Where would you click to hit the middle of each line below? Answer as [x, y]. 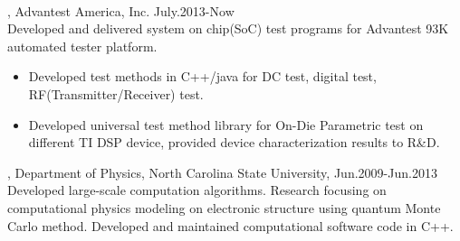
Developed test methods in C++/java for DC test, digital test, [202, 76]
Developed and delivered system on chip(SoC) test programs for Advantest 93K [228, 28]
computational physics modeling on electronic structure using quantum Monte [224, 207]
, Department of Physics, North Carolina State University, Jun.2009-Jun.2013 [222, 172]
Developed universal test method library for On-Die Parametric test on [226, 124]
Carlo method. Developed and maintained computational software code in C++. [230, 225]
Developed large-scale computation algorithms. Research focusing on [197, 190]
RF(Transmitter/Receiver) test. [116, 93]
